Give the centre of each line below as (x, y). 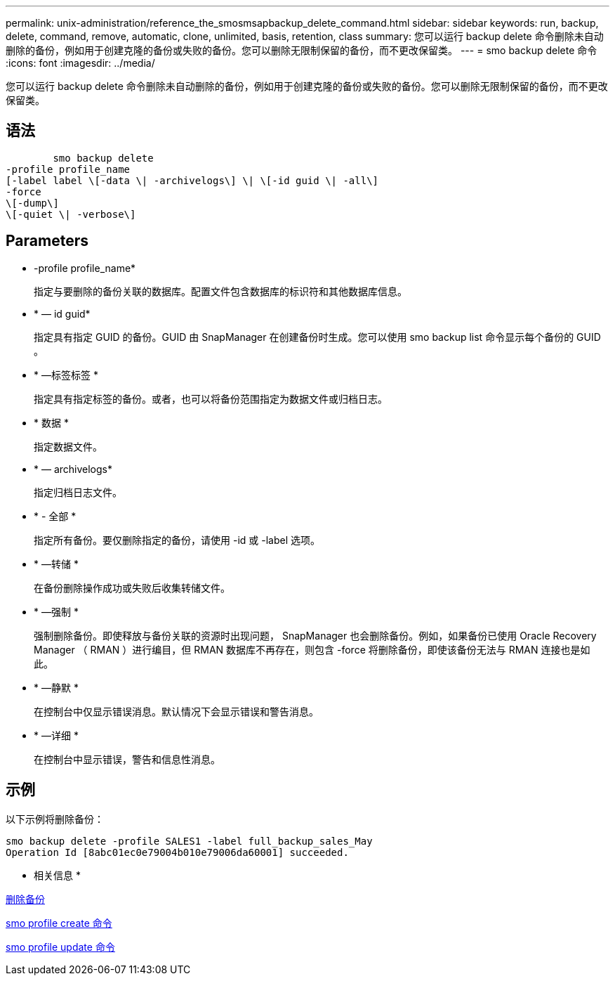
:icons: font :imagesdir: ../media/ (80, 63)
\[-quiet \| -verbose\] (71, 214)
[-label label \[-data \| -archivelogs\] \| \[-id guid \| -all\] (192, 180)
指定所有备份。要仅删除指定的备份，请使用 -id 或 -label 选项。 (177, 540)
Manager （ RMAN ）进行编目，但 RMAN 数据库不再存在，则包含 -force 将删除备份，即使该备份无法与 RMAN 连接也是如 (312, 649)
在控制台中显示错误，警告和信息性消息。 (127, 759)
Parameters (47, 241)
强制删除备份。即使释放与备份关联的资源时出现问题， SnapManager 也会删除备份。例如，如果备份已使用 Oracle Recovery (315, 635)
